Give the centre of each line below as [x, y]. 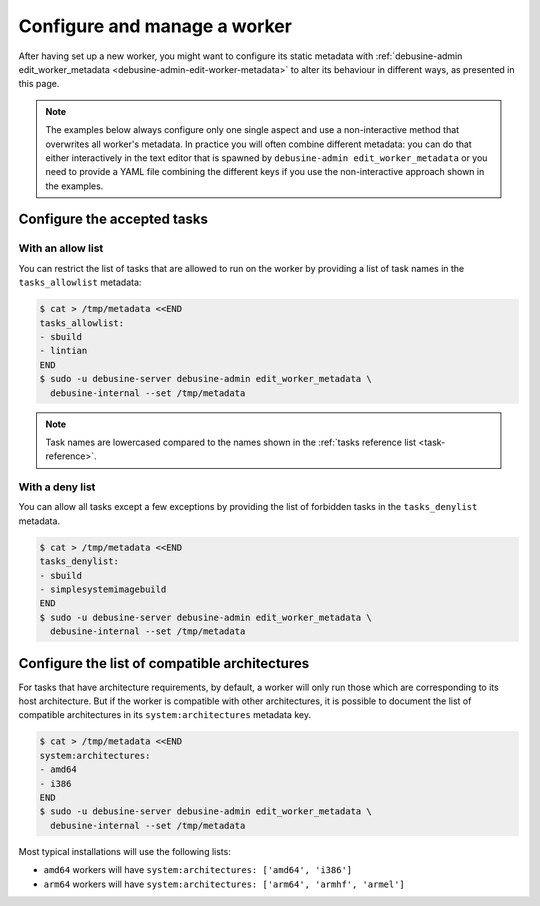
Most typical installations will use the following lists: [125, 851]
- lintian [63, 351]
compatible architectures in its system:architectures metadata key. [165, 715]
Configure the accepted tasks [113, 219]
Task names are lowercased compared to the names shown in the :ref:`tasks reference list [231, 442]
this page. [39, 84]
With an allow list [61, 248]
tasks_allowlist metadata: [80, 282]
